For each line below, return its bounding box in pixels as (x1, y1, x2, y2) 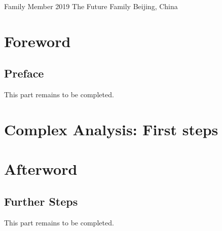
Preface (4, 65, 44, 81)
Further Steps (4, 193, 78, 209)
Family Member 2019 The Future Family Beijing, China (4, 1, 178, 11)
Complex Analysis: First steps (4, 119, 218, 139)
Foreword (4, 30, 71, 51)
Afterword (4, 159, 78, 179)
